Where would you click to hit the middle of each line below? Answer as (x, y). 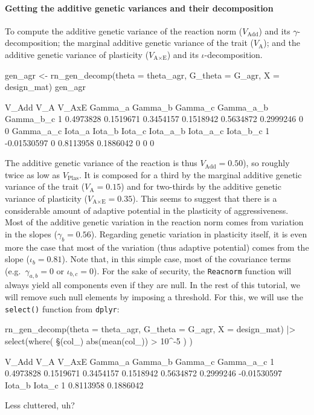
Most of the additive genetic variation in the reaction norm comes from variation (154, 222)
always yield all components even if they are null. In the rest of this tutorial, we (152, 285)
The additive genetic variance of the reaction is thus (101, 163)
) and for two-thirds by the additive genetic (201, 186)
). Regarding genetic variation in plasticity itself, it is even (199, 233)
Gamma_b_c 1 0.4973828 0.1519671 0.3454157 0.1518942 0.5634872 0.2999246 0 (154, 119)
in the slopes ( (31, 233)
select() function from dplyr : (62, 308)
